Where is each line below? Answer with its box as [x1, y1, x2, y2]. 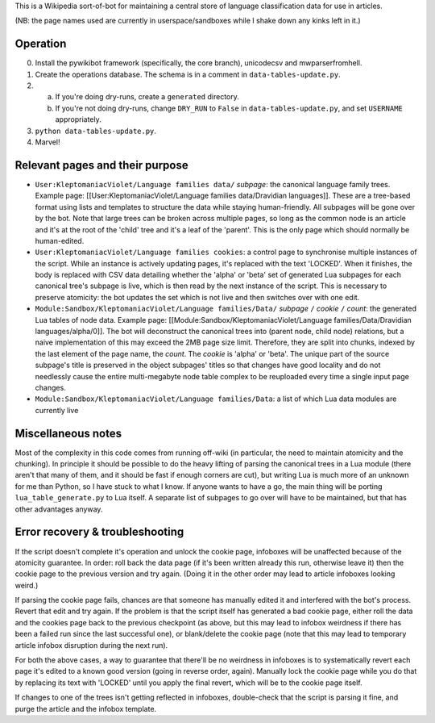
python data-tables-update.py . [35, 126, 157, 136]
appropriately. [55, 115, 102, 124]
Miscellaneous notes [14, 426, 122, 440]
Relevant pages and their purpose [14, 158, 188, 172]
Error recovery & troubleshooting [14, 525, 184, 539]
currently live [35, 405, 79, 415]
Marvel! [35, 137, 60, 147]
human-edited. [35, 236, 85, 245]
